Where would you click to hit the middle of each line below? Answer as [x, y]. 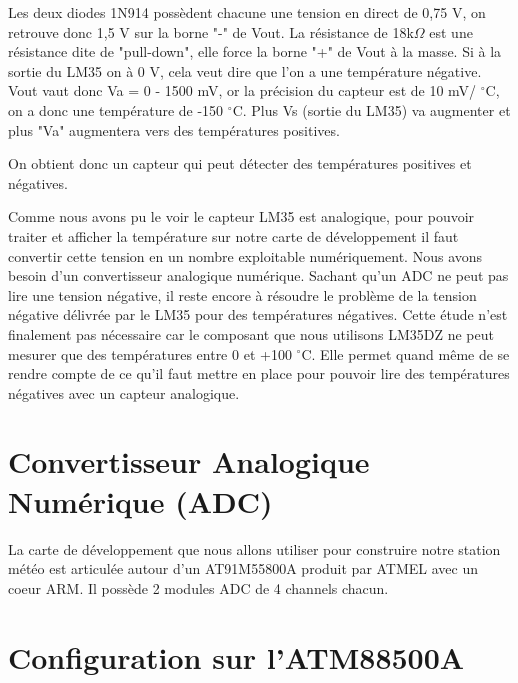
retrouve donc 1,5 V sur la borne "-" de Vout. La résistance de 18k [211, 31]
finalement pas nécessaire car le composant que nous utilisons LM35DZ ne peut [251, 333]
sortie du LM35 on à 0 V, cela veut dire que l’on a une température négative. [245, 70]
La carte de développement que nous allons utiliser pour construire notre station [254, 548]
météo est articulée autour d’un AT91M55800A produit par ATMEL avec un [243, 568]
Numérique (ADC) [140, 500]
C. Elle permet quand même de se [405, 353]
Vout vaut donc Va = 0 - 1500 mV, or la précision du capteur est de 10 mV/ [242, 90]
